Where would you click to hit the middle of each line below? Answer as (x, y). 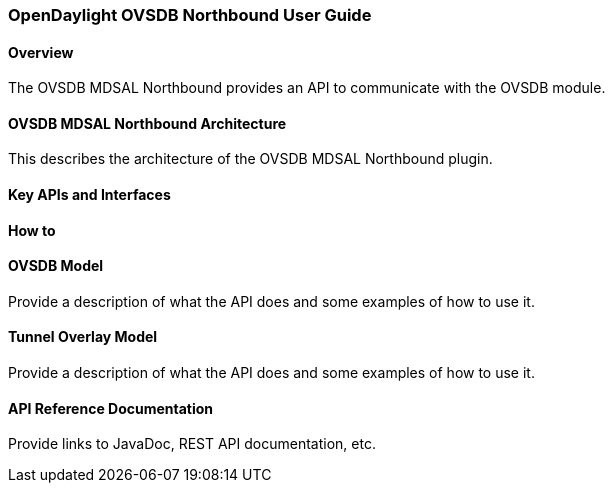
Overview (41, 52)
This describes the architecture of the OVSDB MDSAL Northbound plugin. (250, 159)
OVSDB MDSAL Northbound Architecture (147, 123)
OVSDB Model (56, 266)
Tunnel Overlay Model (83, 337)
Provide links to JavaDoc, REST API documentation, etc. (192, 444)
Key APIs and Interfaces (89, 195)
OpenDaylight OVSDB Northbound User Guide (190, 15)
